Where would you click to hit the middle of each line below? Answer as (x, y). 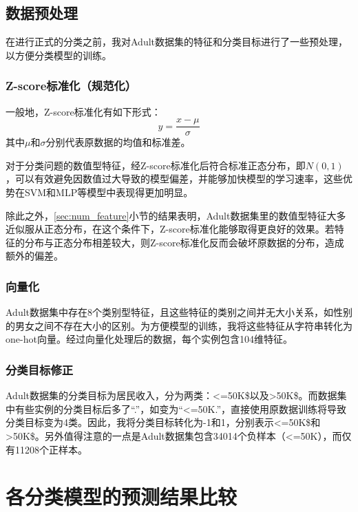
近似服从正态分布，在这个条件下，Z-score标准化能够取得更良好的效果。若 (170, 229)
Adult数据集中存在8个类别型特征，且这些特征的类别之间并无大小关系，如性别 (179, 312)
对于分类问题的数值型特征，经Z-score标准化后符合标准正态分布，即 (156, 165)
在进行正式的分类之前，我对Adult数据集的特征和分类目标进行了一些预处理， (177, 42)
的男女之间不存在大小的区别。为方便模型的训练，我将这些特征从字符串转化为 (179, 325)
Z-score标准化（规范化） (71, 86)
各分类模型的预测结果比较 (122, 497)
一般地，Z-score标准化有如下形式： (83, 111)
